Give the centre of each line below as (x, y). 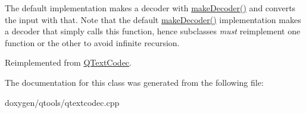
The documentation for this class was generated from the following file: (134, 82)
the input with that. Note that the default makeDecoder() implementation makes (153, 19)
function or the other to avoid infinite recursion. (92, 42)
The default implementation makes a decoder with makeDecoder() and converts (150, 8)
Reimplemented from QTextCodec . (68, 62)
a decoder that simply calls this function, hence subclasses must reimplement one (153, 31)
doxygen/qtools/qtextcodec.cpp (62, 102)
